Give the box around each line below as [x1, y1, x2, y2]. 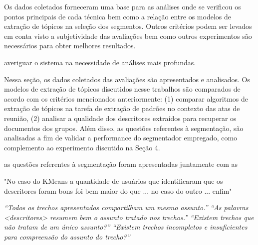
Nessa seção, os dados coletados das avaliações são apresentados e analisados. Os [4, 74, 250, 84]
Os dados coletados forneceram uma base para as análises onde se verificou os [4, 1, 241, 11]
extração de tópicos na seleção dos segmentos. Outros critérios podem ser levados [4, 21, 252, 31]
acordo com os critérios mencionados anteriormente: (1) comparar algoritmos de [4, 93, 249, 104]
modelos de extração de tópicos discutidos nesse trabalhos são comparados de [4, 84, 241, 94]
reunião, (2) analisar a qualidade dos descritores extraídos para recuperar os [4, 113, 237, 123]
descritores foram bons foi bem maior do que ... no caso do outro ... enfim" [4, 185, 232, 196]
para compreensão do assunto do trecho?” [4, 231, 130, 242]
